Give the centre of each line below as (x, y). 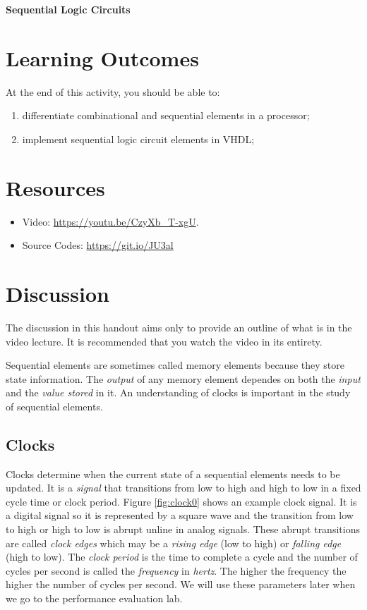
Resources (55, 187)
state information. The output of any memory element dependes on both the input (183, 378)
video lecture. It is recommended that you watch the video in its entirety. (164, 341)
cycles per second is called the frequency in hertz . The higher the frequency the (176, 570)
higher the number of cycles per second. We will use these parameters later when (181, 584)
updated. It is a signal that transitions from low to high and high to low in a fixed (183, 488)
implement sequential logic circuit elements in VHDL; (138, 139)
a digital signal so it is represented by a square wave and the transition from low (180, 515)
